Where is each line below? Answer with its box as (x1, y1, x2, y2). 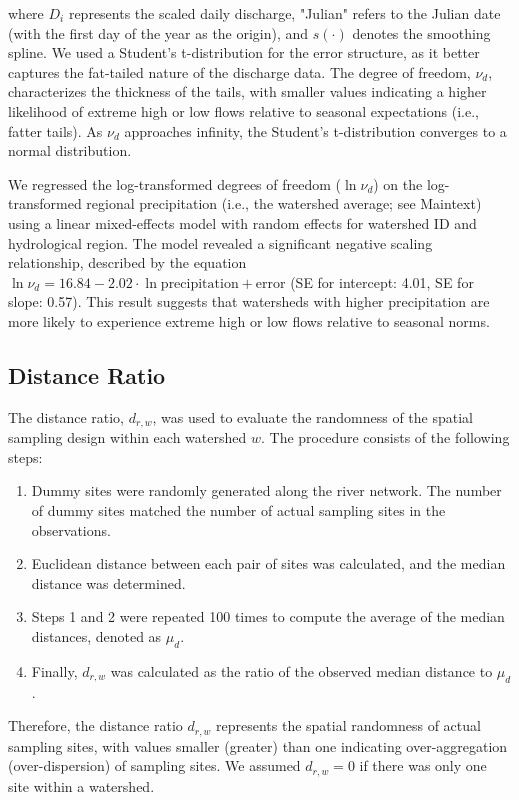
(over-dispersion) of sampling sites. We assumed (8, 755, 301, 776)
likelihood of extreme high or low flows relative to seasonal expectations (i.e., (8, 100, 479, 121)
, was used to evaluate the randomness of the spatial (152, 406, 474, 427)
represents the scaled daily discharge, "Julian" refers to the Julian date (68, 3, 501, 23)
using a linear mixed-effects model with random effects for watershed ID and (8, 212, 477, 233)
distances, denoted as (31, 625, 162, 646)
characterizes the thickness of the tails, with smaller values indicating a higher (8, 81, 487, 102)
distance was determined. (31, 572, 186, 593)
